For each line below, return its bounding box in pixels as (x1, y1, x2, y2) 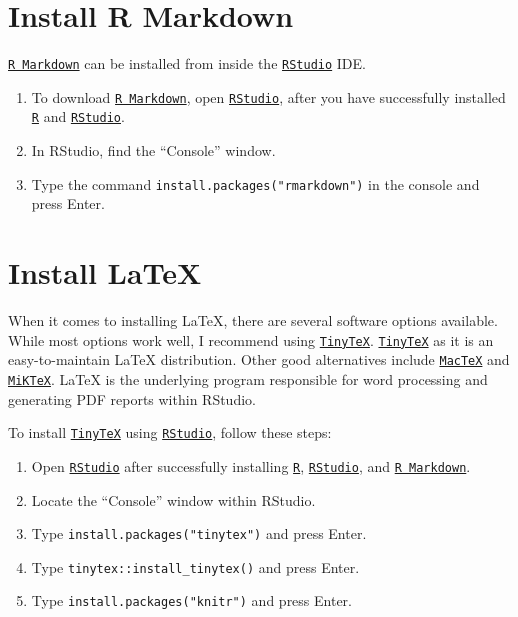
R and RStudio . (31, 106, 125, 127)
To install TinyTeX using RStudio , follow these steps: (8, 422, 332, 443)
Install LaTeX (8, 252, 202, 293)
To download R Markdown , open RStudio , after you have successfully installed (31, 86, 506, 107)
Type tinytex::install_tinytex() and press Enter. (31, 556, 360, 577)
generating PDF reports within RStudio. (8, 388, 256, 409)
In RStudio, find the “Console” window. (31, 140, 276, 161)
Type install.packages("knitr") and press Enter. (31, 590, 352, 611)
